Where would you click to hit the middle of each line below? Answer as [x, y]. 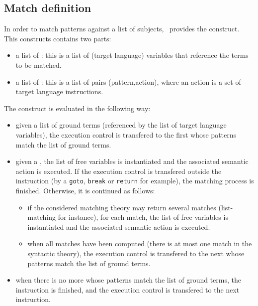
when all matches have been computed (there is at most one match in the [140, 243]
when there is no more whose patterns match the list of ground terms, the [129, 280]
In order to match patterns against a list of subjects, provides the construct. [122, 29]
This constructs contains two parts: [58, 38]
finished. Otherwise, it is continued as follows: [85, 190]
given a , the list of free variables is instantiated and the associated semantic [132, 161]
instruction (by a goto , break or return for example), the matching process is [135, 181]
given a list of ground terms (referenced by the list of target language [121, 125]
